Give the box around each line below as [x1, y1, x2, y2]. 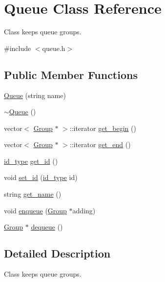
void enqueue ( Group [4, 205, 67, 215]
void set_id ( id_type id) [4, 172, 78, 182]
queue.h [42, 43, 65, 53]
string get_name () [4, 189, 62, 199]
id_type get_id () [4, 155, 58, 166]
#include [4, 43, 31, 53]
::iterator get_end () [69, 139, 131, 150]
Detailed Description [4, 246, 111, 261]
